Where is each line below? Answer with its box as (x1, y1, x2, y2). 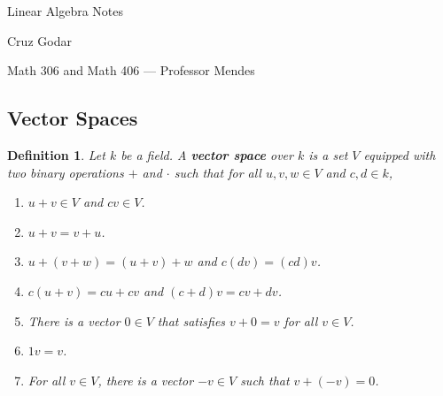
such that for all (174, 163, 261, 181)
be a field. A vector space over (120, 145, 293, 164)
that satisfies (157, 311, 226, 330)
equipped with (363, 145, 436, 164)
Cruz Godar (7, 31, 72, 49)
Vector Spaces (7, 104, 138, 132)
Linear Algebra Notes (7, 2, 124, 19)
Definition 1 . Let (7, 145, 105, 164)
